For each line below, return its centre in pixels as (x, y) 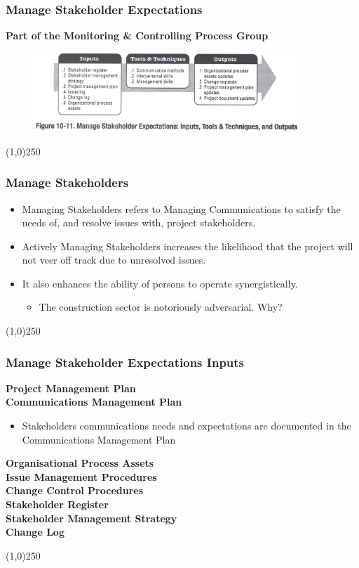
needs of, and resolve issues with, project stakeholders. (139, 222)
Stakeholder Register (57, 504)
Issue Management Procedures (81, 476)
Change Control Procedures (75, 490)
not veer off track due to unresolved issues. (114, 260)
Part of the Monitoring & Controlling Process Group (137, 35)
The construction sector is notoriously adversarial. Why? (161, 307)
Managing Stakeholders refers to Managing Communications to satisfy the (181, 208)
